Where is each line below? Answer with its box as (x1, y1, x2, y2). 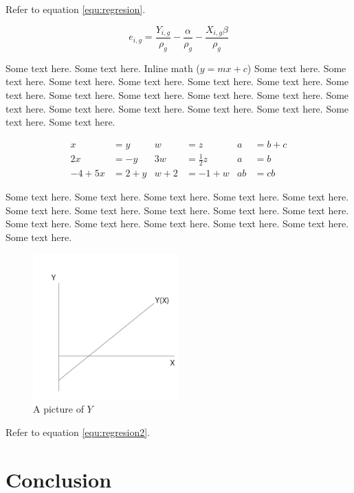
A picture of (33, 402, 84, 416)
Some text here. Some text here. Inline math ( (5, 60, 200, 75)
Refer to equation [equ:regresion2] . (5, 424, 151, 439)
